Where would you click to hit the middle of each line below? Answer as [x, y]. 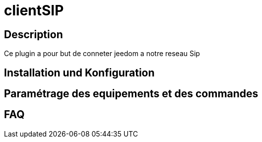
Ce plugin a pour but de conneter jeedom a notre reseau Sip [102, 54]
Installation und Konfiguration [79, 72]
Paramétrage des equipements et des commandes [131, 94]
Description [33, 34]
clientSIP [34, 10]
